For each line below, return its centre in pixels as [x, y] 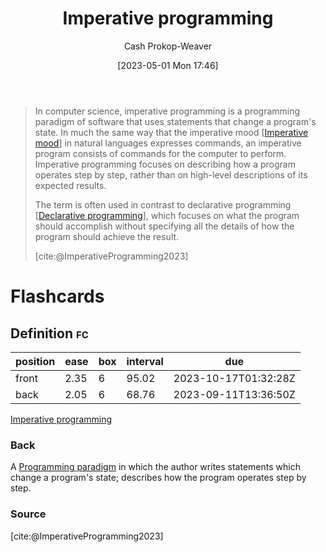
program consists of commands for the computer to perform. [160, 153]
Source [28, 514]
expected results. [70, 185]
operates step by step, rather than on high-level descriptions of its [171, 174]
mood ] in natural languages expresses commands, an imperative [168, 143]
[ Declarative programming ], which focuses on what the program [167, 215]
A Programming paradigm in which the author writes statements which [155, 467]
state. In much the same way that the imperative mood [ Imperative [171, 132]
